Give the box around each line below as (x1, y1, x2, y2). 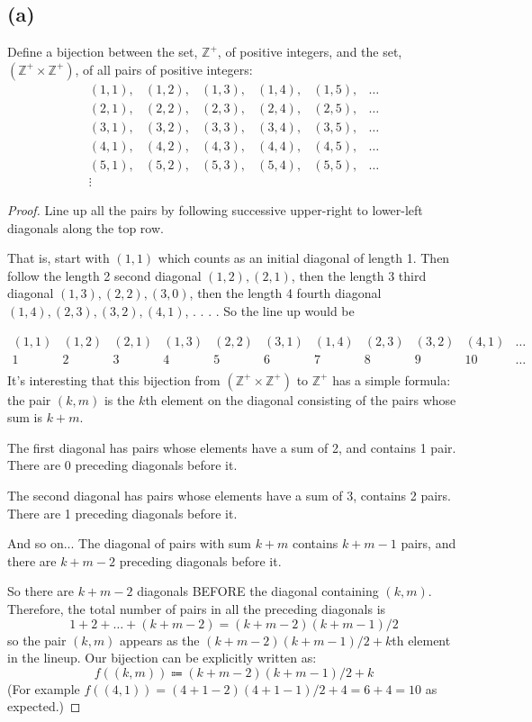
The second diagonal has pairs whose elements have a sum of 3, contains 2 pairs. (7, 486, 451, 505)
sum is (7, 408, 43, 427)
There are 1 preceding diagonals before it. (7, 503, 238, 522)
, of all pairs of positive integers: (75, 59, 253, 78)
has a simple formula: (332, 370, 451, 389)
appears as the (120, 630, 200, 649)
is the (104, 390, 135, 409)
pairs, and (401, 534, 456, 553)
